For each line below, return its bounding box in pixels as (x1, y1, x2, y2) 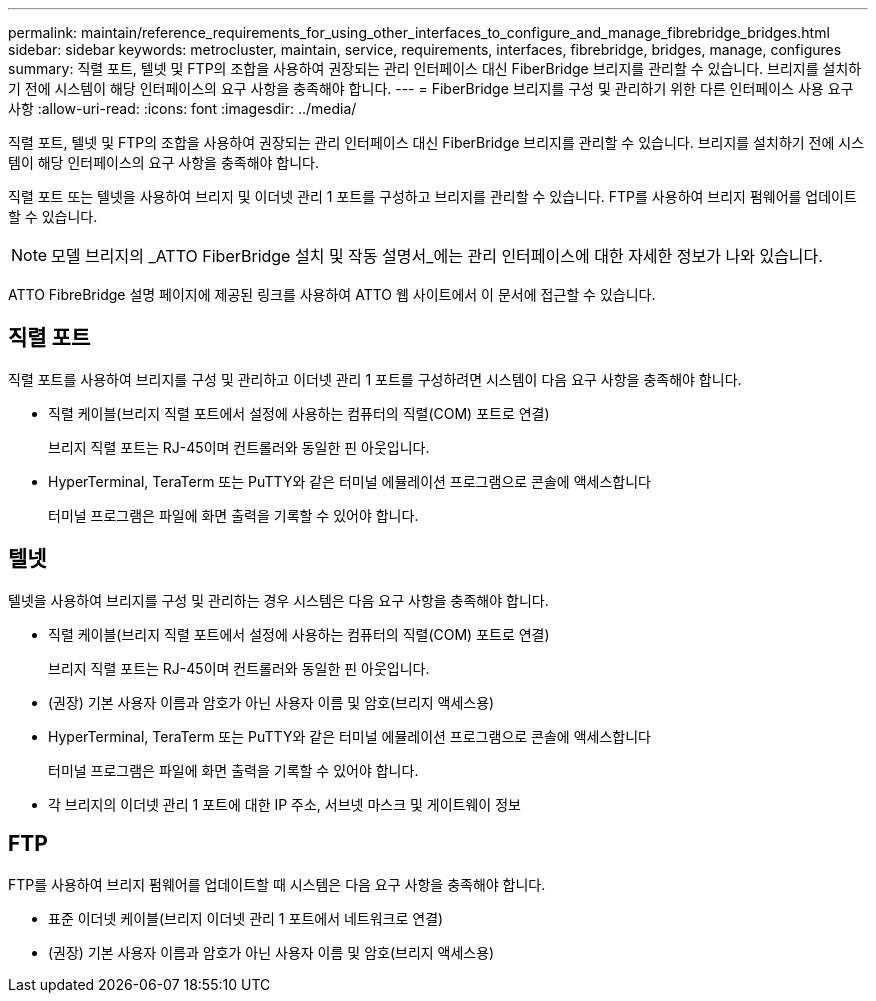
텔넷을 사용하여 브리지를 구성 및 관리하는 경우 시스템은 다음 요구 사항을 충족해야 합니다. (8, 591, 549, 609)
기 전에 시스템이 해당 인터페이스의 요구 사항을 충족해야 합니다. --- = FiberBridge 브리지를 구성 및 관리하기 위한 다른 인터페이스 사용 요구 (8, 80, 854, 97)
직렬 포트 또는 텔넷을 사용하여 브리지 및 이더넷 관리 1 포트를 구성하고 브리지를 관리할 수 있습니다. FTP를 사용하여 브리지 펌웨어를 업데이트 (8, 188, 857, 205)
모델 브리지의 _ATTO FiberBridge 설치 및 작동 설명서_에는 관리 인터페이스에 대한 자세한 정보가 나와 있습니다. (51, 246, 823, 266)
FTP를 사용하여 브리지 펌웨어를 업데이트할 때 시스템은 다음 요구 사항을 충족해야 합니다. (8, 875, 546, 893)
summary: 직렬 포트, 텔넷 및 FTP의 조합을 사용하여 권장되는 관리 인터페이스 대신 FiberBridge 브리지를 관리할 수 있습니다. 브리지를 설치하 (8, 60, 862, 77)
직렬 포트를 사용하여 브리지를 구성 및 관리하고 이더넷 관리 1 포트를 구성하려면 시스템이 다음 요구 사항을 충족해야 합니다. (8, 370, 742, 388)
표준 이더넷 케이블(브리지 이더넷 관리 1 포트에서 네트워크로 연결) (48, 909, 444, 927)
